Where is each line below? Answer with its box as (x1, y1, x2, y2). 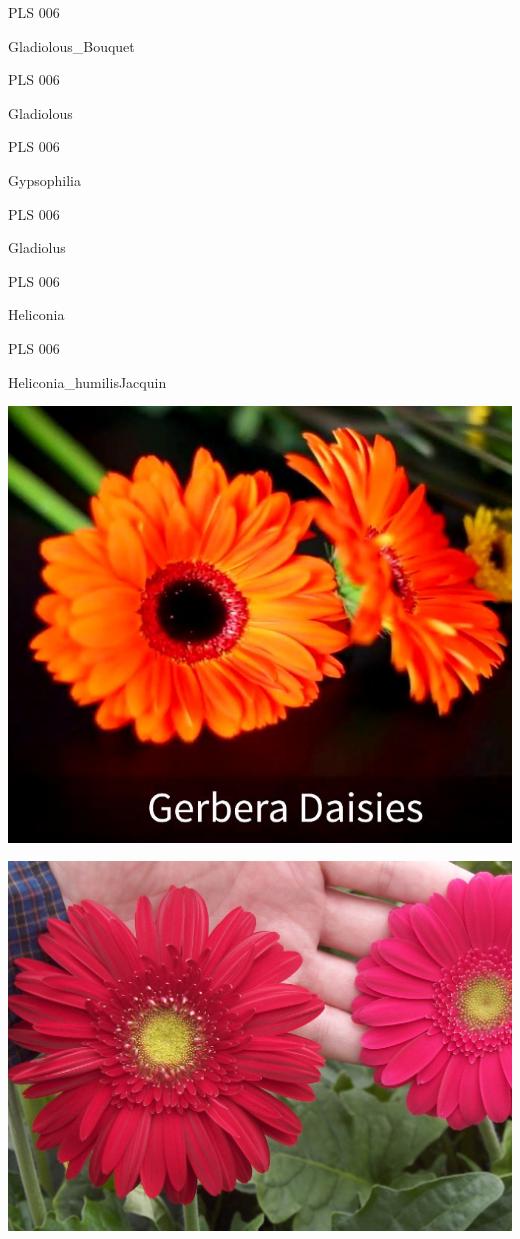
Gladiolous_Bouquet (8, 35, 135, 56)
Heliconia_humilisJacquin (8, 371, 167, 392)
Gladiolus (8, 237, 66, 258)
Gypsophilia (8, 169, 81, 190)
